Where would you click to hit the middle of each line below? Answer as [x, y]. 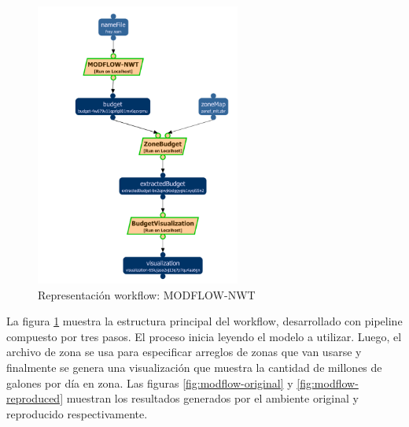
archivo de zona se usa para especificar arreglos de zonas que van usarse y [184, 352]
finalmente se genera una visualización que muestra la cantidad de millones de [194, 367]
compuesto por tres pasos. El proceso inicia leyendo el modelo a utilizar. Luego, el [204, 336]
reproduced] [35, 398]
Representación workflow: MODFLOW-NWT [147, 294]
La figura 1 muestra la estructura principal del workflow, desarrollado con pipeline [204, 321]
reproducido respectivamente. [77, 413]
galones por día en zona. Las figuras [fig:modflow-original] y [150, 382]
